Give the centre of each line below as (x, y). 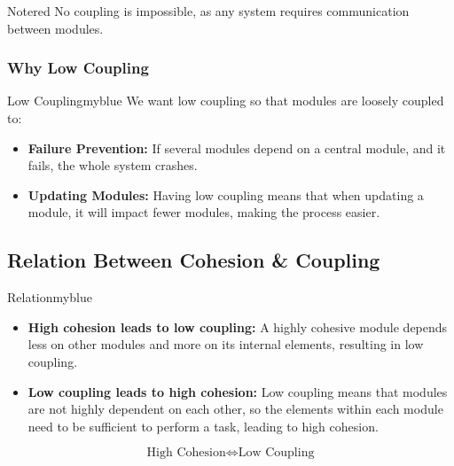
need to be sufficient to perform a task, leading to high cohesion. (203, 426)
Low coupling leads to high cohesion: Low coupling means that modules (238, 391)
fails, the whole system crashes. (113, 165)
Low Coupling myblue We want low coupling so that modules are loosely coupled (226, 101)
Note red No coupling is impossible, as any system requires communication (208, 11)
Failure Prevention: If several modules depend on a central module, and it (237, 148)
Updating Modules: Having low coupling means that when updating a (226, 194)
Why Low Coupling (78, 68)
